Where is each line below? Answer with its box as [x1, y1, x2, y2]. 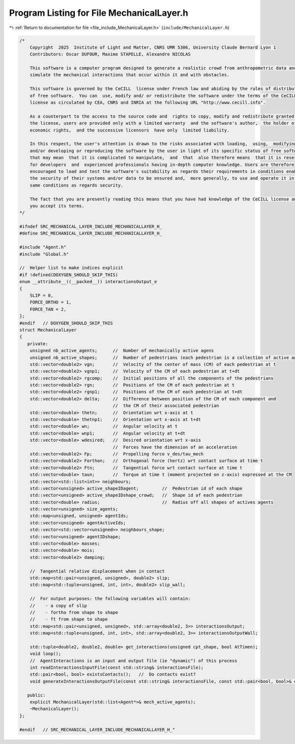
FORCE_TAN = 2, [29, 306, 66, 312]
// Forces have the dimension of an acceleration [113, 444, 237, 450]
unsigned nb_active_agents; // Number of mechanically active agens [29, 348, 214, 354]
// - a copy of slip [29, 603, 87, 608]
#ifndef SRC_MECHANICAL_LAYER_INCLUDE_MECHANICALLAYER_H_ [19, 224, 162, 229]
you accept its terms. [29, 203, 85, 209]
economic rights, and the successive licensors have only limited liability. [29, 127, 230, 133]
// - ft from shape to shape [29, 616, 108, 622]
